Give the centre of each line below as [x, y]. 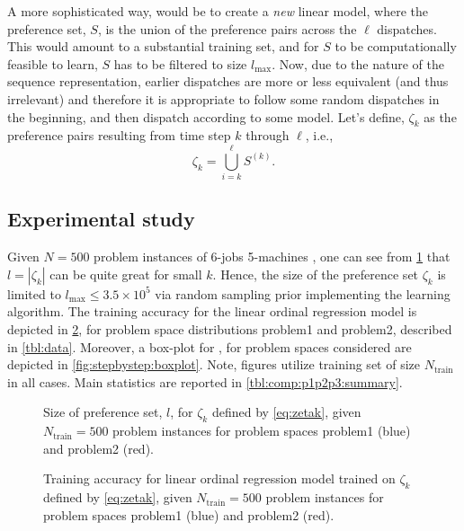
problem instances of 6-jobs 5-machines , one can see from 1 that [272, 257]
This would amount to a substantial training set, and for [163, 46]
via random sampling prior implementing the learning [303, 293]
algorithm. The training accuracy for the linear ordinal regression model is [212, 311]
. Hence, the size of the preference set [316, 274]
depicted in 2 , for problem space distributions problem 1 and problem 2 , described [230, 329]
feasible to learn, [53, 63]
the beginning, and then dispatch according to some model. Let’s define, [206, 116]
